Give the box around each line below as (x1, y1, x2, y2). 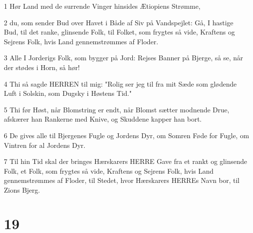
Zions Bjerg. (4, 184, 40, 195)
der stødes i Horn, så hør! (4, 62, 80, 72)
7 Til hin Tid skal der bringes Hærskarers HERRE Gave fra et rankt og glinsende (4, 156, 247, 166)
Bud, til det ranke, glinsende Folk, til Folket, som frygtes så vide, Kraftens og (4, 27, 235, 37)
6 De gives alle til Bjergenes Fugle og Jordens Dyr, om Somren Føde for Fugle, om (4, 130, 249, 140)
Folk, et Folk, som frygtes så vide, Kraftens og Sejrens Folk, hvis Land (4, 165, 214, 176)
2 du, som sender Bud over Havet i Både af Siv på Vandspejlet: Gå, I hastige (4, 17, 234, 27)
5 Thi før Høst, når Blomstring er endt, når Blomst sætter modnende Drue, (4, 104, 230, 114)
